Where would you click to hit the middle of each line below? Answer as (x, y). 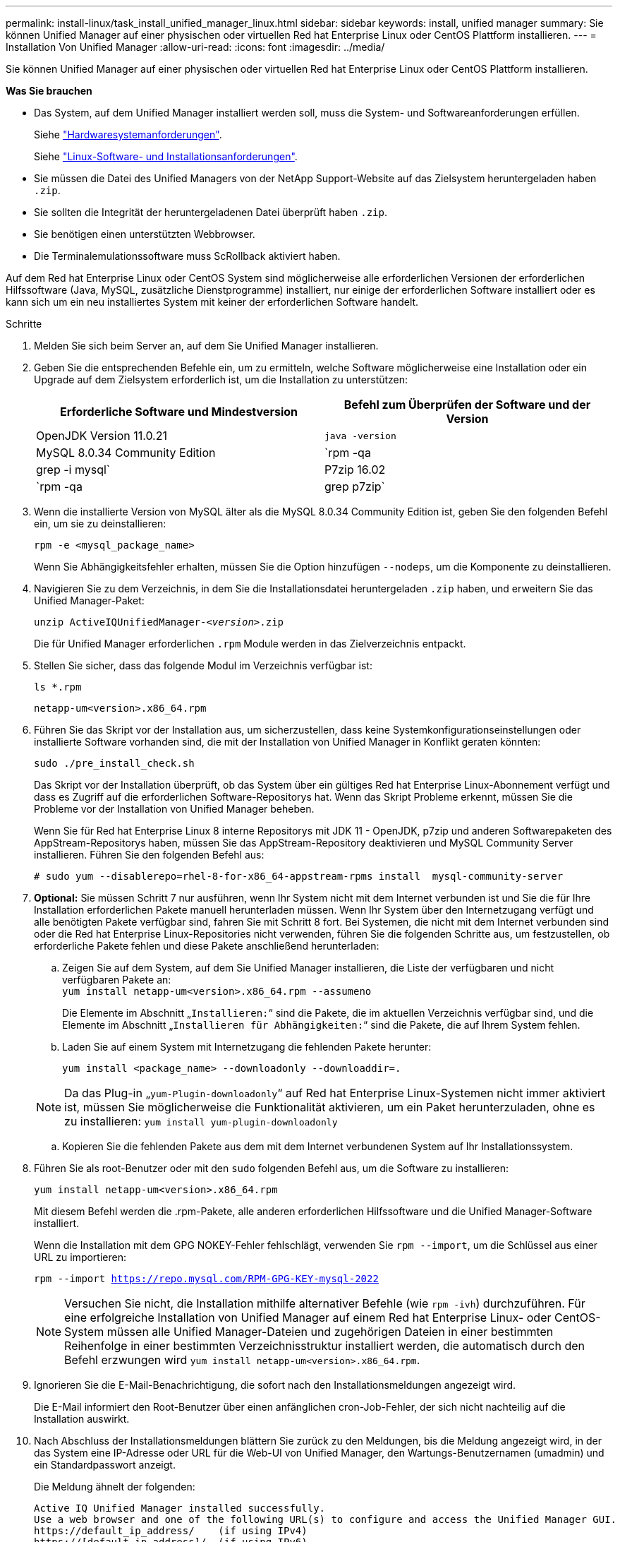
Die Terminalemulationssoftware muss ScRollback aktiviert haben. (187, 256)
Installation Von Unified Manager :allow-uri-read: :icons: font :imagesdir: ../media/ (195, 47)
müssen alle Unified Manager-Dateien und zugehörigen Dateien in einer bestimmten (330, 1332)
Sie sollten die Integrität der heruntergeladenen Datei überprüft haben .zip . (211, 212)
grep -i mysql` (73, 470)
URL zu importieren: (80, 1257)
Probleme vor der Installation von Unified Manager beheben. (174, 809)
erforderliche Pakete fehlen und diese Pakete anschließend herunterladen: (207, 946)
